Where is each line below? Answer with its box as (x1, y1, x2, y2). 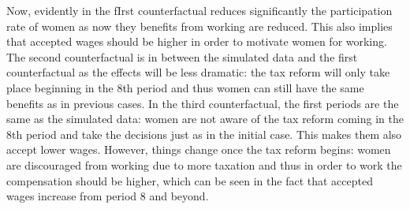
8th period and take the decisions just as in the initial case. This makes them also (6, 125, 402, 142)
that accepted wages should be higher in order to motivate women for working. (6, 33, 387, 50)
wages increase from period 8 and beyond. (6, 188, 209, 204)
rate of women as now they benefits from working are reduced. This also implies (6, 17, 393, 34)
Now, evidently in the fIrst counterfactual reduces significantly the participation (6, 2, 393, 18)
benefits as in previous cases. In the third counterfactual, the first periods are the (6, 95, 399, 111)
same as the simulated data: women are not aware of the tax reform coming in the (6, 110, 404, 127)
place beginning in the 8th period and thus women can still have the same (6, 79, 364, 95)
